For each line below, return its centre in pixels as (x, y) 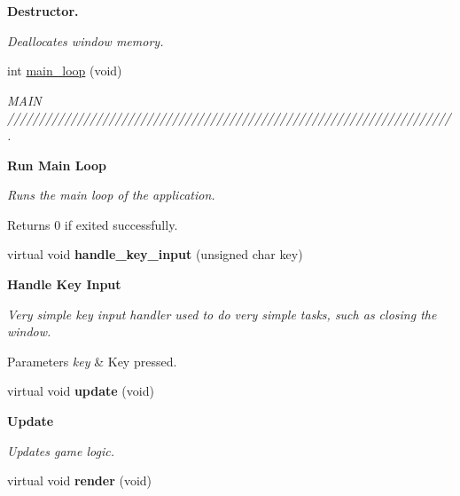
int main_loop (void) (65, 71)
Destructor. (43, 11)
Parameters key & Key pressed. (92, 361)
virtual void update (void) (81, 391)
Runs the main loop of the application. (111, 195)
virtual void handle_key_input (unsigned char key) (155, 254)
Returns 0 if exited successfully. (93, 224)
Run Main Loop (57, 165)
